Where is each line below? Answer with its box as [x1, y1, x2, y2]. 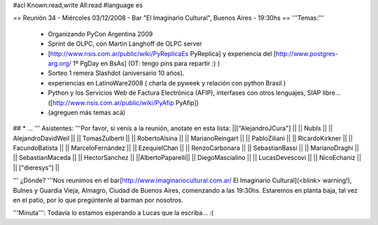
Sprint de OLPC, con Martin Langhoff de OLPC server [48, 39, 202, 48]
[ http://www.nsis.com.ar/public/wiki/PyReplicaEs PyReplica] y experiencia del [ [48, 49, 276, 57]
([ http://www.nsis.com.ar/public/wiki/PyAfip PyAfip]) [48, 98, 199, 107]
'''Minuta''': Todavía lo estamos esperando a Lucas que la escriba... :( [13, 209, 213, 217]
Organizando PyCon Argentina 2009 [48, 29, 153, 38]
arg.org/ [48, 59, 71, 67]
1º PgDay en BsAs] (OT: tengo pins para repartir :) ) [72, 59, 220, 67]
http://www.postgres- [275, 49, 339, 57]
